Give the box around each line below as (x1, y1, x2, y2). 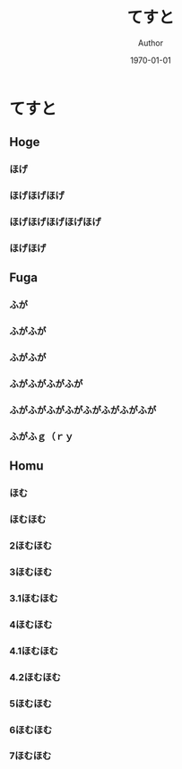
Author (137, 37, 164, 48)
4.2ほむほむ (9, 670, 61, 683)
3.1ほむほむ (9, 592, 58, 604)
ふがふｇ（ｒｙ (9, 430, 74, 443)
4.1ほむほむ (9, 644, 58, 657)
